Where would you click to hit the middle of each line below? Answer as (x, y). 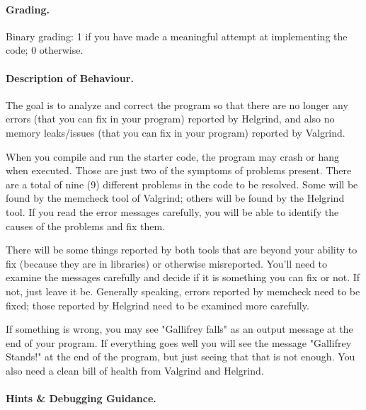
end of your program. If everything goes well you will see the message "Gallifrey (179, 342)
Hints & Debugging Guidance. (81, 398)
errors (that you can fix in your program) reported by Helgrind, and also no (170, 119)
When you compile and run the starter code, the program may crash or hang (172, 156)
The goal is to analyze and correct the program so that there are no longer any (177, 104)
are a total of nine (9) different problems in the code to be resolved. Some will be (182, 184)
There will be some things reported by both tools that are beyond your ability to (182, 250)
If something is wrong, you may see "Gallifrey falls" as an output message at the (179, 329)
